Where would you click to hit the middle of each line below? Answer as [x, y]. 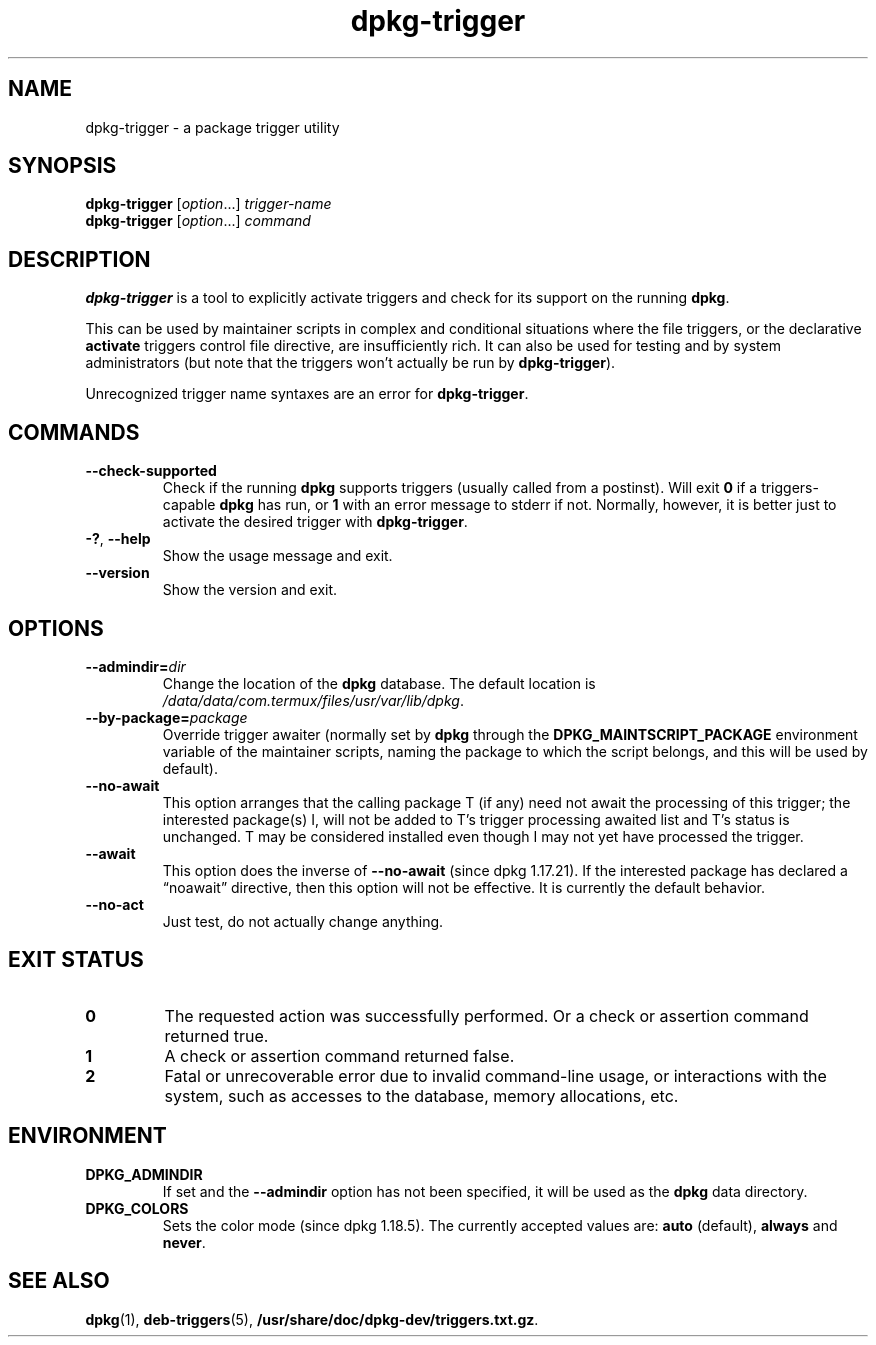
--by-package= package [166, 717]
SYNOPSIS [62, 166]
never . [184, 1242]
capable [189, 505]
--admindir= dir [135, 666]
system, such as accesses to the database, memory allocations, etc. [421, 1095]
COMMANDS [74, 432]
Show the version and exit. [250, 590]
